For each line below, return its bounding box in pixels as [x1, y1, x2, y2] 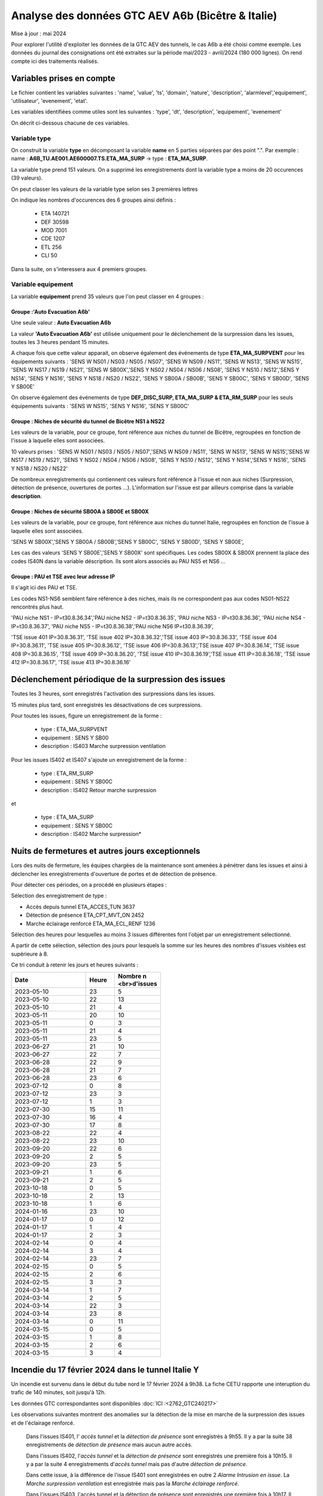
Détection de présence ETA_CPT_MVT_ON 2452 [26, 911, 145, 919]
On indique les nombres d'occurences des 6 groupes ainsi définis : [11, 196, 176, 203]
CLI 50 [41, 252, 57, 259]
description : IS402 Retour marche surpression [41, 786, 157, 793]
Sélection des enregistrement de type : [11, 892, 107, 899]
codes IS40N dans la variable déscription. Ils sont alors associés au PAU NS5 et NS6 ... [11, 557, 226, 565]
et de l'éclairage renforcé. [11, 1419, 75, 1427]
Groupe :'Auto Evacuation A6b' [11, 308, 90, 315]
